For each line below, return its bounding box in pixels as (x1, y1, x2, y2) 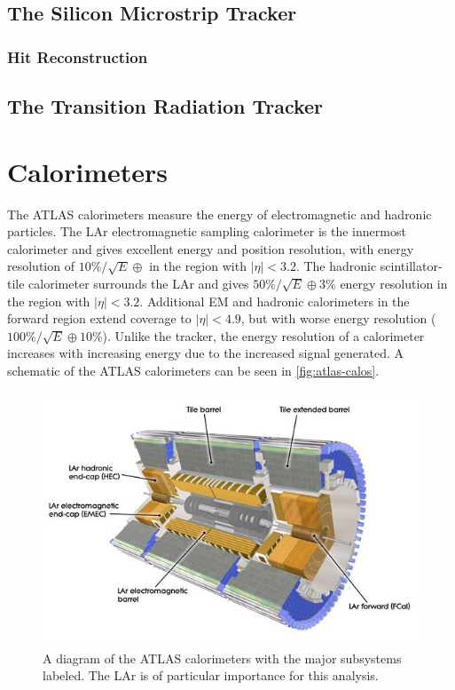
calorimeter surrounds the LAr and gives (28, 274, 249, 292)
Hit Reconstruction (7, 45, 148, 67)
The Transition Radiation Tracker (7, 92, 324, 120)
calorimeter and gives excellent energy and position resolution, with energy (7, 239, 414, 258)
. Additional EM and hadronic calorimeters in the (139, 291, 410, 310)
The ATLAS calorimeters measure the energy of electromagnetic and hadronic (7, 204, 432, 223)
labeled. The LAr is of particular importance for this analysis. (43, 666, 379, 685)
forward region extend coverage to (7, 309, 192, 328)
